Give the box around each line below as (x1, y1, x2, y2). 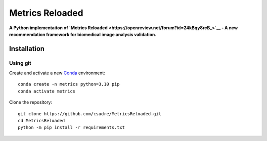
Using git (9, 59, 32, 66)
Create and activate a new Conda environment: (9, 70, 105, 76)
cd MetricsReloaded (18, 118, 65, 124)
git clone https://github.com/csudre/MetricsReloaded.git (18, 111, 162, 116)
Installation (9, 45, 44, 53)
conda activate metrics (18, 88, 76, 94)
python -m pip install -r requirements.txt (18, 125, 125, 131)
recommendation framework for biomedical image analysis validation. (9, 31, 157, 37)
